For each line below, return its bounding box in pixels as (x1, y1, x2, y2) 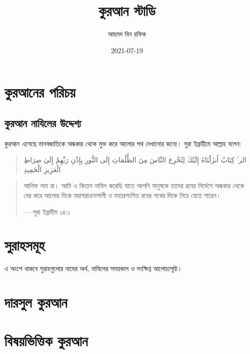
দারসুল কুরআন (4, 292, 68, 312)
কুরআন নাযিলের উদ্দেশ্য (4, 115, 81, 130)
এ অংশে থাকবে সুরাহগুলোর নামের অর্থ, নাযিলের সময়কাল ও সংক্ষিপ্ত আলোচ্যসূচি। (4, 263, 182, 274)
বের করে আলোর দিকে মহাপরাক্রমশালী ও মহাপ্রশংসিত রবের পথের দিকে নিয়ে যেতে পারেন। (23, 190, 221, 200)
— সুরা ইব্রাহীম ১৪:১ (23, 206, 71, 216)
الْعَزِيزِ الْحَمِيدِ (23, 164, 61, 174)
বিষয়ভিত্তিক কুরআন (4, 330, 88, 350)
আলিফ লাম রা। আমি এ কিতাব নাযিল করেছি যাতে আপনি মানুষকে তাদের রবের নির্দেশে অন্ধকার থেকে (23, 180, 244, 191)
